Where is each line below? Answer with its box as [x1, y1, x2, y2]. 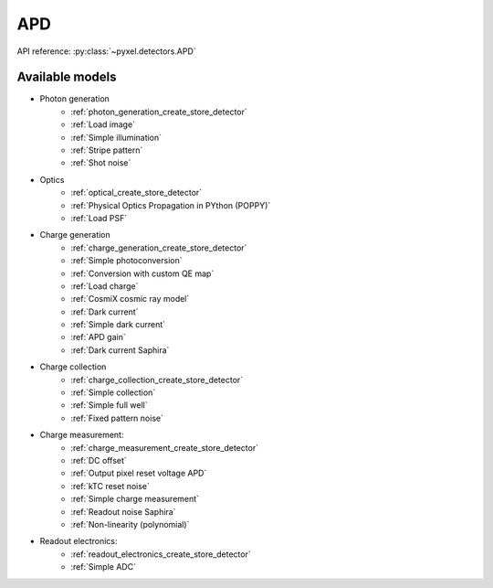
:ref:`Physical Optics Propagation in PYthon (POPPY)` [70, 199, 271, 210]
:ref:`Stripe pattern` [70, 144, 143, 155]
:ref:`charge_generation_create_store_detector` [70, 242, 247, 253]
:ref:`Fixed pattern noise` [70, 412, 164, 423]
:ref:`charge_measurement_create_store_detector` [70, 442, 259, 453]
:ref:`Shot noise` [70, 157, 131, 168]
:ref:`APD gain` [70, 332, 127, 343]
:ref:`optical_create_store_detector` [70, 187, 203, 198]
